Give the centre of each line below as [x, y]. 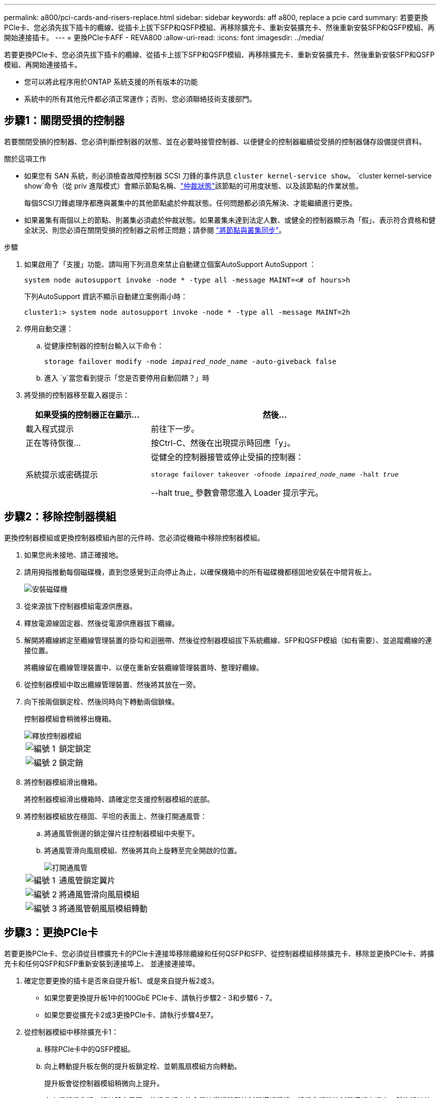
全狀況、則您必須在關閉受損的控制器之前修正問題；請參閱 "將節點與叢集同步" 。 [155, 230]
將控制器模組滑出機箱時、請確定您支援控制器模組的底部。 [119, 799]
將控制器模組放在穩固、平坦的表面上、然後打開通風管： [116, 816]
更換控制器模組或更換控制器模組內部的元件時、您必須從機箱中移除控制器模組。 [134, 537]
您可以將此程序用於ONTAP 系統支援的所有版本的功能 [111, 82]
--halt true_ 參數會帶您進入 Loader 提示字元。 [237, 492]
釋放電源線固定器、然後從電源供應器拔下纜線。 [101, 623]
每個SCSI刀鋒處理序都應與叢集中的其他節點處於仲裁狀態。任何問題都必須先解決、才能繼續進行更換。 [190, 203]
